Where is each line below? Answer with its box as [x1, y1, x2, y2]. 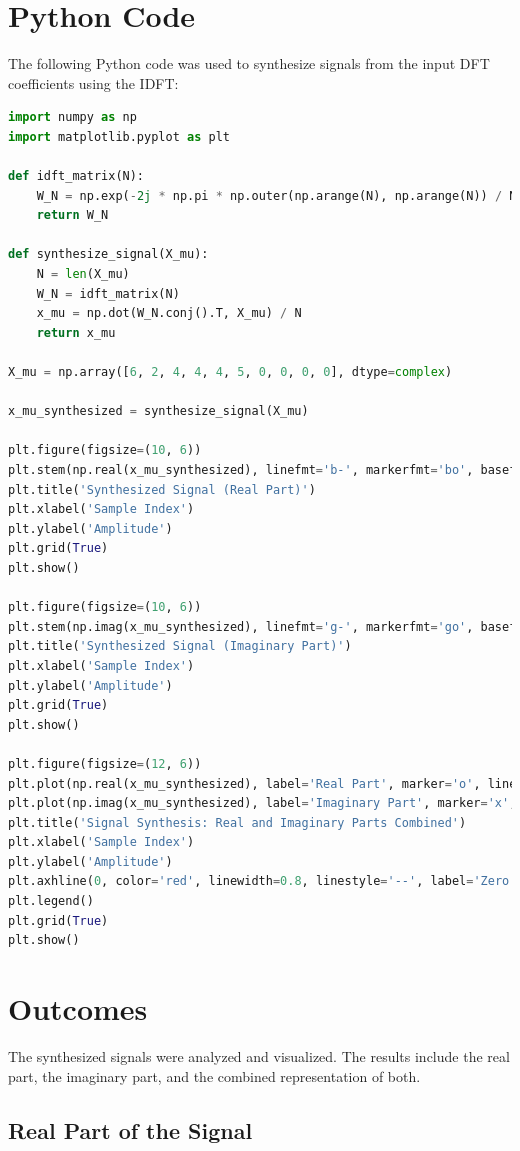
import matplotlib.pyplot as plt [8, 129, 230, 144]
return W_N [36, 208, 109, 223]
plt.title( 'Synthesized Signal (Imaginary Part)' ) [8, 639, 352, 654]
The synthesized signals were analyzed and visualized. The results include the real [8, 1045, 510, 1066]
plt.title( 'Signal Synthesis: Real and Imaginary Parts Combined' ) [8, 815, 467, 830]
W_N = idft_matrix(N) [36, 286, 180, 301]
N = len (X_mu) [36, 267, 130, 282]
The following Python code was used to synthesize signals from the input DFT [8, 53, 490, 74]
